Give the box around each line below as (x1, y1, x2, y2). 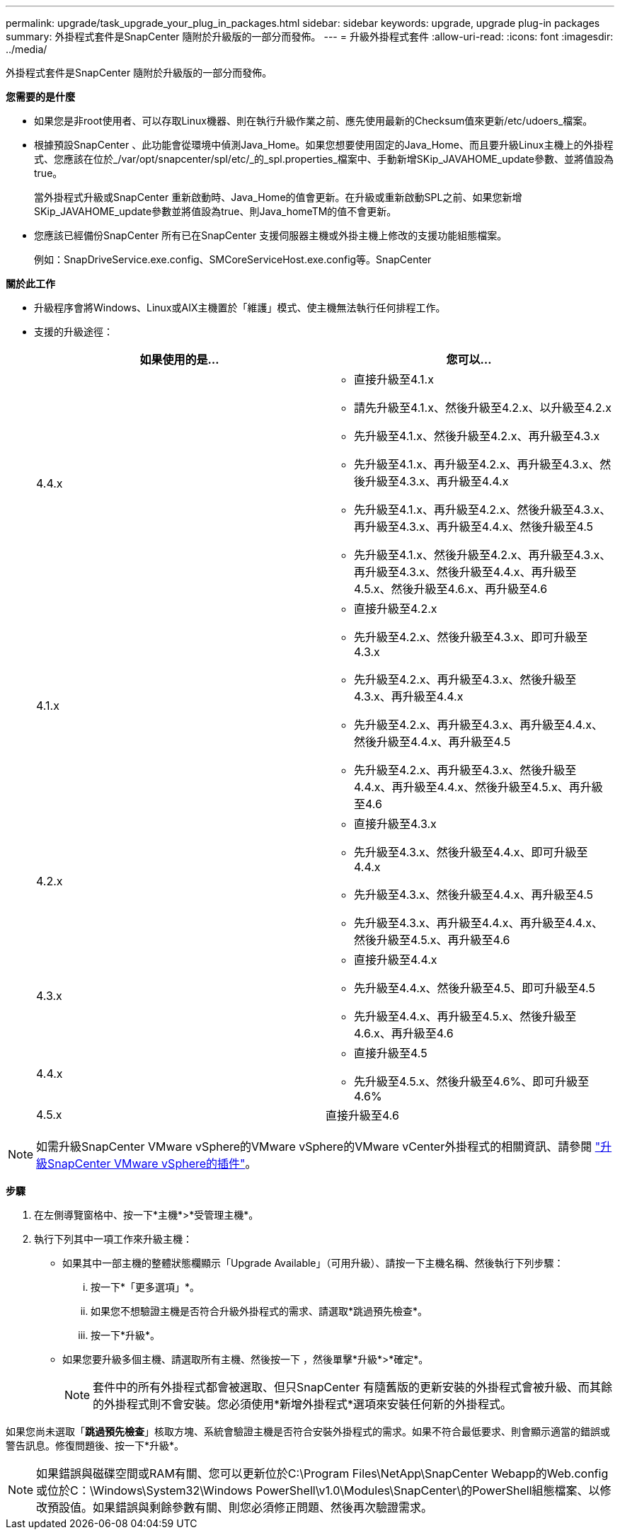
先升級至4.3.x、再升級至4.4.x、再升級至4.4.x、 (354, 916, 603, 930)
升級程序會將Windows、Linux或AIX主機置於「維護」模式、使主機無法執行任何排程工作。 (34, 301, 446, 314)
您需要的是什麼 (6, 91, 75, 103)
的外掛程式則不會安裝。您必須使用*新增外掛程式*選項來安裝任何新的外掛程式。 (93, 1397, 512, 1411)
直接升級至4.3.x (354, 817, 437, 831)
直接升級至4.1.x (354, 372, 434, 386)
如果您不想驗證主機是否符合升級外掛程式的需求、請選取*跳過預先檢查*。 (91, 1305, 428, 1317)
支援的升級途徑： (34, 326, 113, 338)
